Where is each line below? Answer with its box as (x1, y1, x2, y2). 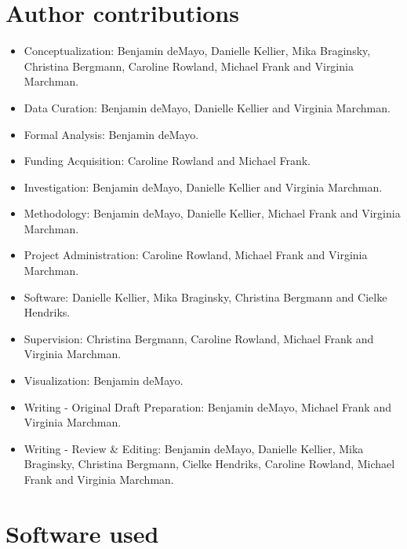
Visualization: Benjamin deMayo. (24, 372, 184, 389)
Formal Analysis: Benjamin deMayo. (24, 126, 199, 142)
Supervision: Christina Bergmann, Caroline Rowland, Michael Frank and (24, 330, 374, 346)
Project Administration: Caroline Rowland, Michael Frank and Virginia (24, 247, 368, 263)
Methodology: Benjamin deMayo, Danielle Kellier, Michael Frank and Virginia (24, 205, 401, 221)
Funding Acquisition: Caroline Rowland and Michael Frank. (24, 152, 311, 169)
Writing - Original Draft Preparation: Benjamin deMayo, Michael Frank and (24, 398, 391, 415)
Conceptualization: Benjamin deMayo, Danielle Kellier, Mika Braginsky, (24, 42, 371, 59)
